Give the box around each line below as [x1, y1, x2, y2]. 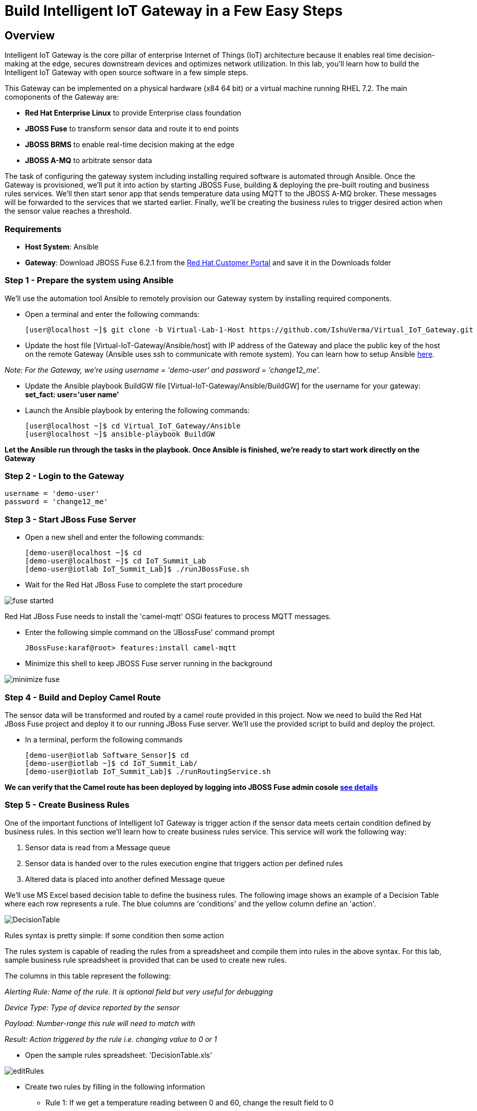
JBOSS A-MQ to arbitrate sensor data [25, 156, 152, 165]
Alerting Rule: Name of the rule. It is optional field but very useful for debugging [5, 987, 273, 996]
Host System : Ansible [25, 242, 99, 251]
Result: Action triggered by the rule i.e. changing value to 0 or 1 [5, 1034, 217, 1044]
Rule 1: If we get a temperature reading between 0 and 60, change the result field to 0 [46, 1098, 334, 1107]
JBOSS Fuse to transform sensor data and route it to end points [25, 124, 239, 133]
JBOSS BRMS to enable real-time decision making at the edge [25, 140, 235, 149]
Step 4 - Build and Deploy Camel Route [5, 692, 161, 702]
